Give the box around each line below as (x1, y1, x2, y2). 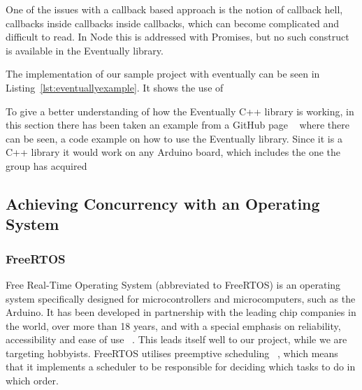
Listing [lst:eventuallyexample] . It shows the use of (6, 80, 224, 94)
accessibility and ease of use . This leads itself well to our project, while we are (6, 332, 347, 347)
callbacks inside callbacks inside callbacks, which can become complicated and (6, 15, 340, 30)
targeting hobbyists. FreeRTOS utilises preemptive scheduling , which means (6, 345, 338, 360)
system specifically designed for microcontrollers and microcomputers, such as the (6, 291, 356, 305)
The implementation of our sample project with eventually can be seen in (6, 66, 320, 81)
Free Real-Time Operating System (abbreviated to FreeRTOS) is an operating (6, 277, 341, 291)
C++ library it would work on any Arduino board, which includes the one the (6, 145, 341, 159)
